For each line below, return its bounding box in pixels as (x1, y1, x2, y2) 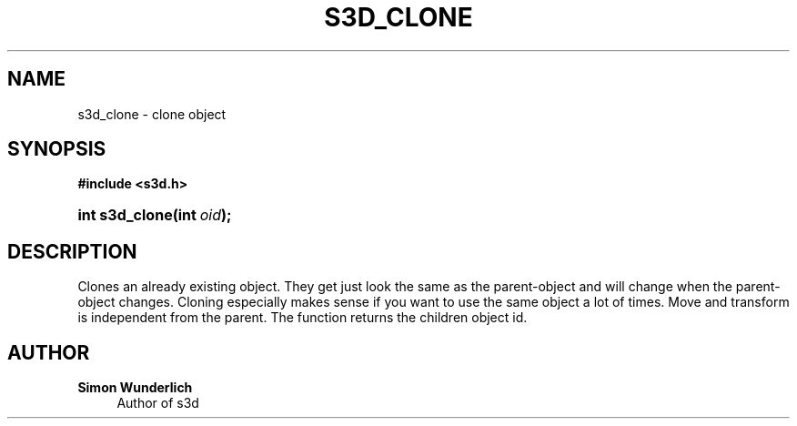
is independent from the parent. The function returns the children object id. (77, 309, 528, 326)
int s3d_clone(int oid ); (77, 206, 232, 225)
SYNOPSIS (7, 137, 106, 161)
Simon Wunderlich (77, 380, 193, 396)
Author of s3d (116, 395, 199, 411)
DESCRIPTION (7, 239, 137, 263)
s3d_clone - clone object (77, 106, 227, 122)
